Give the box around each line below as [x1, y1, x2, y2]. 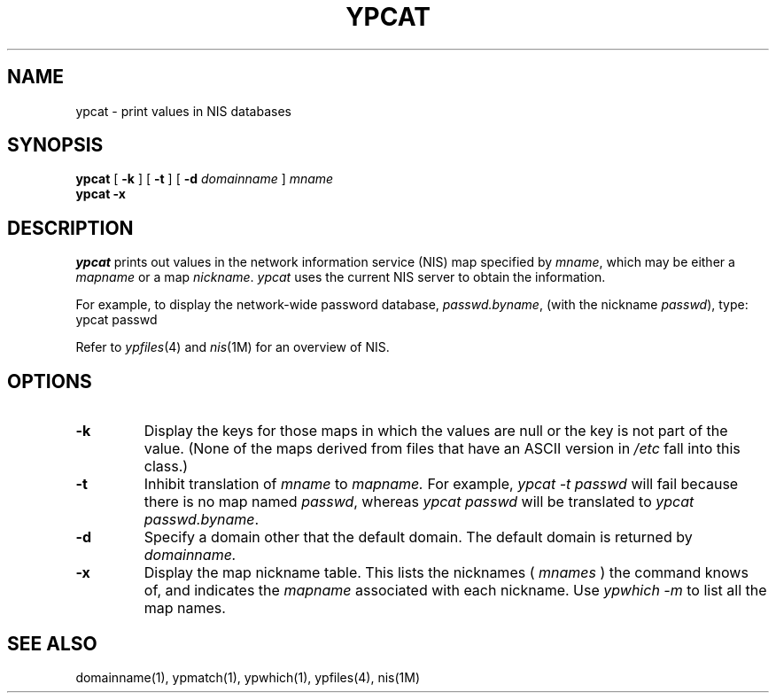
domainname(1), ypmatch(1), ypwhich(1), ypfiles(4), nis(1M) [75, 669, 420, 685]
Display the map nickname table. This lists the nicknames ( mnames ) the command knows [144, 564, 749, 582]
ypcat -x [75, 186, 126, 202]
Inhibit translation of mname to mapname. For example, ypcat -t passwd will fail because [144, 475, 739, 494]
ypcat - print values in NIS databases [75, 103, 291, 119]
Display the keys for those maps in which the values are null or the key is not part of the [144, 422, 728, 440]
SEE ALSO [7, 632, 97, 655]
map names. [144, 599, 226, 618]
